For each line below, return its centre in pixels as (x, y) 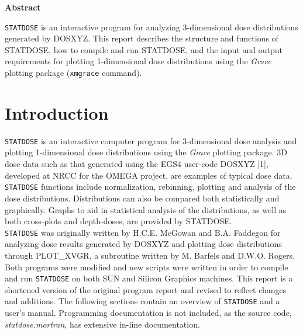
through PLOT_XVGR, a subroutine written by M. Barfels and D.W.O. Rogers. (150, 255)
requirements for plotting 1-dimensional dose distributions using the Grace (138, 61)
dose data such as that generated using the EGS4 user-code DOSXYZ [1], (137, 164)
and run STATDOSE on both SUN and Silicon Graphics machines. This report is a (149, 278)
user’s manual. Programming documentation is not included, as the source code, (148, 313)
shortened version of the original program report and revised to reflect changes (146, 289)
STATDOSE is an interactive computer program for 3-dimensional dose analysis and (151, 140)
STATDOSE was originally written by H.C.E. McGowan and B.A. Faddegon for (143, 232)
